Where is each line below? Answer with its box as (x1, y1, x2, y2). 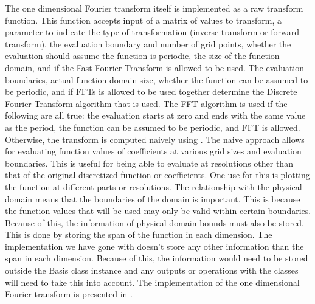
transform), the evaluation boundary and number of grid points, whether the (5, 37, 291, 50)
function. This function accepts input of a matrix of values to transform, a (5, 13, 282, 26)
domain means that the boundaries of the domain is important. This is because (5, 192, 300, 205)
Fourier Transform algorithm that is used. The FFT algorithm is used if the (5, 97, 288, 109)
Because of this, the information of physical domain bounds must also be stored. (5, 216, 304, 229)
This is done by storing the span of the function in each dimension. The (5, 228, 272, 241)
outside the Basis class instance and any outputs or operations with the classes (5, 264, 299, 277)
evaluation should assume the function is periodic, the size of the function (5, 49, 280, 62)
